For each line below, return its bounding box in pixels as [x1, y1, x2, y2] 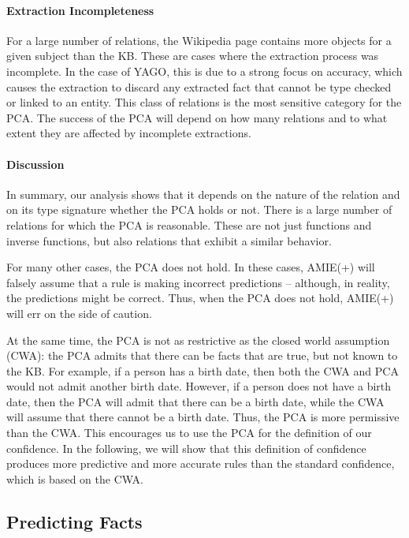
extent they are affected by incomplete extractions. [6, 125, 251, 141]
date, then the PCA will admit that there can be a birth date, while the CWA [6, 393, 385, 409]
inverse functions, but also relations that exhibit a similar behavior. [6, 232, 332, 248]
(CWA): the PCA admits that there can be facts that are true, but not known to [6, 347, 398, 364]
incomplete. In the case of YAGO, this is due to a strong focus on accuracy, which [6, 62, 403, 79]
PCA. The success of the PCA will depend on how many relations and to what [6, 109, 388, 125]
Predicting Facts [6, 509, 143, 533]
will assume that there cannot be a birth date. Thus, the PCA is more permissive [6, 409, 400, 425]
